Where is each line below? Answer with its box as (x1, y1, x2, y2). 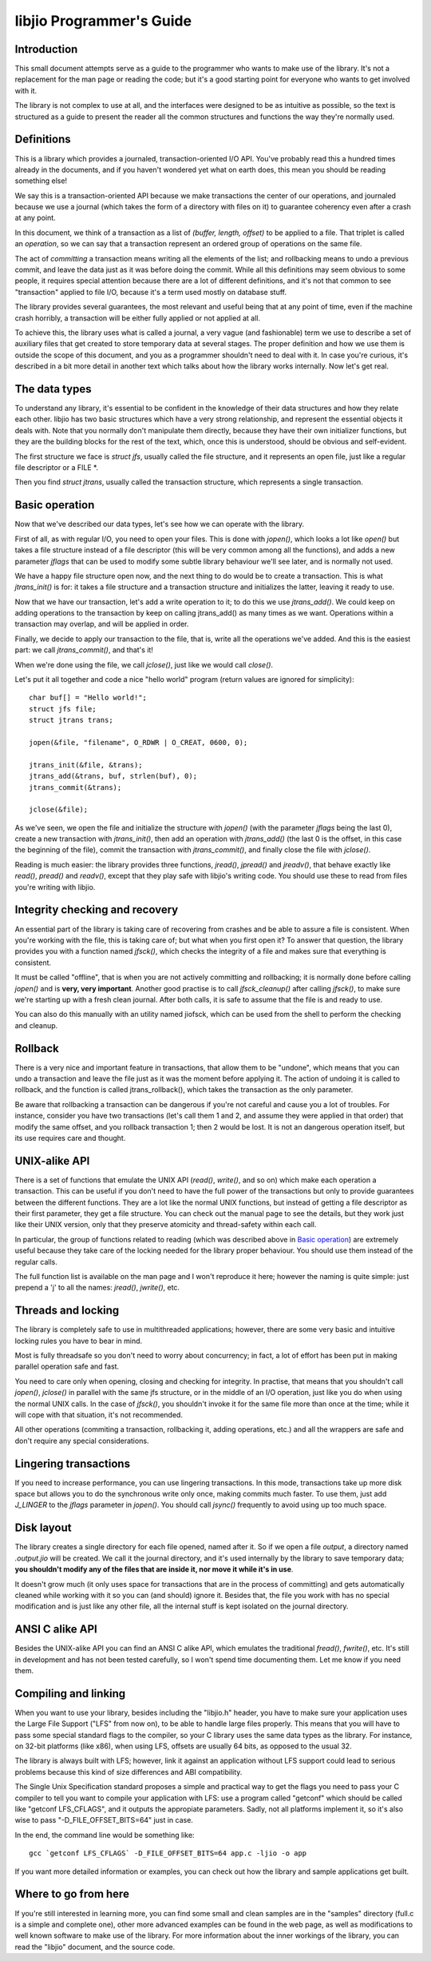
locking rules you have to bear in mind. (14, 1336, 143, 1345)
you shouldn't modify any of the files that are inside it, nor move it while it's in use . (14, 1564, 294, 1574)
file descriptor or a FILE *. (14, 463, 99, 472)
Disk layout (14, 1521, 72, 1535)
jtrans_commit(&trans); (29, 783, 122, 791)
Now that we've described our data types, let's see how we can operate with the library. (14, 520, 305, 529)
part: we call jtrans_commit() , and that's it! (14, 645, 153, 655)
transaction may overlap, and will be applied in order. (14, 620, 189, 629)
